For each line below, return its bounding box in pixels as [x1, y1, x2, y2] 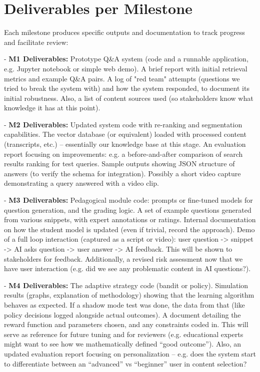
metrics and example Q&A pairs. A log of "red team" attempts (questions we [4, 73, 240, 83]
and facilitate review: [4, 36, 68, 47]
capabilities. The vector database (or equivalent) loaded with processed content [4, 129, 246, 139]
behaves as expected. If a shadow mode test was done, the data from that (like [4, 299, 245, 310]
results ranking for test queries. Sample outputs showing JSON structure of [4, 158, 235, 169]
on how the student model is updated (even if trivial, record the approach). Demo [4, 224, 255, 234]
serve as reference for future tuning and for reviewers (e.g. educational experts [4, 329, 243, 339]
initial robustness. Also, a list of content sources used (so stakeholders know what [4, 92, 253, 103]
